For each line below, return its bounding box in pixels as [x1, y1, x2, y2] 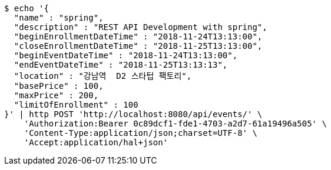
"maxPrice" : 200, [14, 91, 99, 100]
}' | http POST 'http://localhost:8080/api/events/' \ [4, 109, 263, 119]
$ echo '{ [4, 4, 49, 13]
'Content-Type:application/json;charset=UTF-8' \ [24, 128, 257, 138]
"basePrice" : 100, [14, 81, 104, 91]
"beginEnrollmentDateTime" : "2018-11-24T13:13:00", [14, 32, 263, 41]
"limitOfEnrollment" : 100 [14, 100, 138, 109]
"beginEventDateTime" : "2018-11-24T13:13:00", [14, 51, 238, 60]
